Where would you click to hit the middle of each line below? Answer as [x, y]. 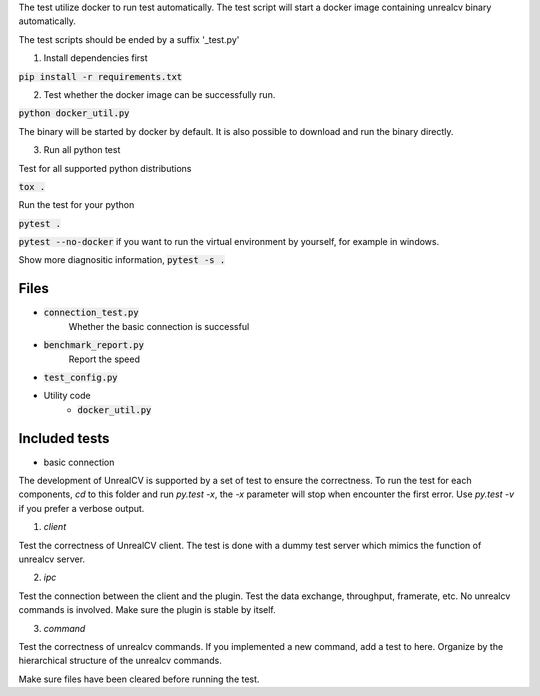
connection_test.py [91, 313]
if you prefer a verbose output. [81, 508]
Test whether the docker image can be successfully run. [159, 94]
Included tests [64, 438]
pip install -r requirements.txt [100, 76]
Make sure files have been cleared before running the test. [139, 679]
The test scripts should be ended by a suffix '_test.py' [129, 39]
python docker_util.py [74, 113]
